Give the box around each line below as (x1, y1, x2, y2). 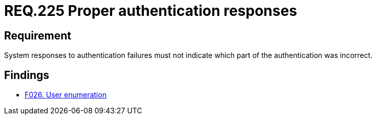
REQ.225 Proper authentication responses (4, 2, 297, 19)
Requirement (4, 29, 72, 42)
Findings (4, 68, 50, 82)
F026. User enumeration (25, 90, 107, 100)
